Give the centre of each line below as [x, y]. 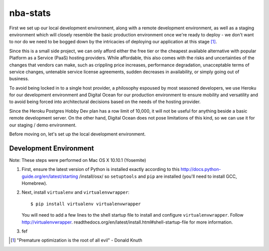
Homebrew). [34, 183]
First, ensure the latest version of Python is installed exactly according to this [101, 169]
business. [19, 79]
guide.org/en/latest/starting [50, 176]
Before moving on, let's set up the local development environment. [77, 134]
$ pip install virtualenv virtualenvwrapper [86, 204]
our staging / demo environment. [43, 125]
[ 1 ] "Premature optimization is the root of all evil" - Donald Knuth [76, 240]
